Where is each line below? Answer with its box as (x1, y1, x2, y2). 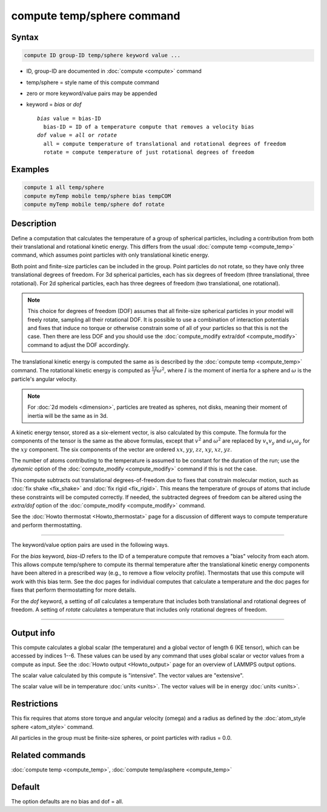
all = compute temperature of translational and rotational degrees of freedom (43, 140, 286, 147)
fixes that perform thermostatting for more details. (11, 586, 136, 593)
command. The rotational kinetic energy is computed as (11, 366, 151, 374)
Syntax (11, 32, 39, 42)
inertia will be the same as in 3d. (27, 412, 108, 419)
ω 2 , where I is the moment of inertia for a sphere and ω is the (157, 366, 312, 374)
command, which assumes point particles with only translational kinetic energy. (11, 251, 210, 259)
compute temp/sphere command (11, 9, 180, 22)
